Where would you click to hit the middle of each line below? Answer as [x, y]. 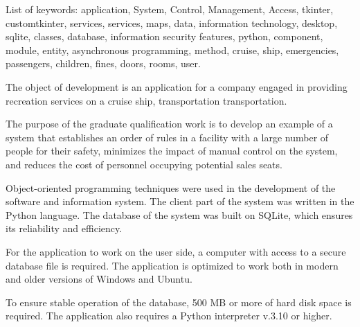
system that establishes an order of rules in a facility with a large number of [167, 137]
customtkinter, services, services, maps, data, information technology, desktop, [172, 23]
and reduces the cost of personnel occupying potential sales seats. [144, 164]
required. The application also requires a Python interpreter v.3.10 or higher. [169, 316]
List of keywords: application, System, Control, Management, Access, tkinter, [170, 9]
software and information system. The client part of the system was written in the [180, 201]
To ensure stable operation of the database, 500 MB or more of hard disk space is [179, 302]
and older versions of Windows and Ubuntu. [99, 279]
